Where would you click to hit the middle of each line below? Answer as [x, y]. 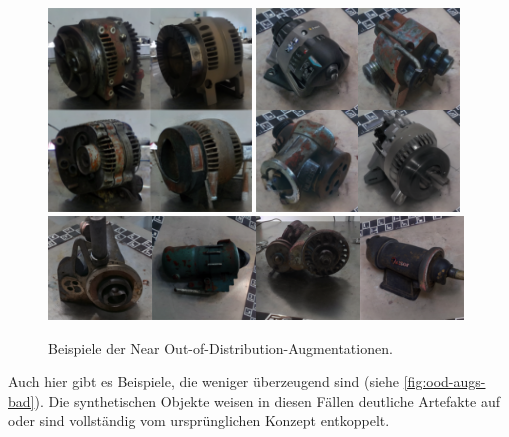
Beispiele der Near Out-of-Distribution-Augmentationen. [220, 347]
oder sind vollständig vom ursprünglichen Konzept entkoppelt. [199, 420]
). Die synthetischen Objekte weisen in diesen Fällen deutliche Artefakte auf [267, 400]
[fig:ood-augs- [444, 381]
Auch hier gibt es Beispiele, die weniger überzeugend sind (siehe [204, 381]
